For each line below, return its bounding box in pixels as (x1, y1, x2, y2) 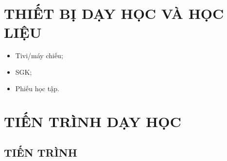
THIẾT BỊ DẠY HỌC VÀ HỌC (4, 3, 224, 23)
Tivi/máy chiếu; (15, 50, 63, 61)
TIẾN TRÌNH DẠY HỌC (4, 112, 181, 131)
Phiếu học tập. (15, 83, 59, 93)
